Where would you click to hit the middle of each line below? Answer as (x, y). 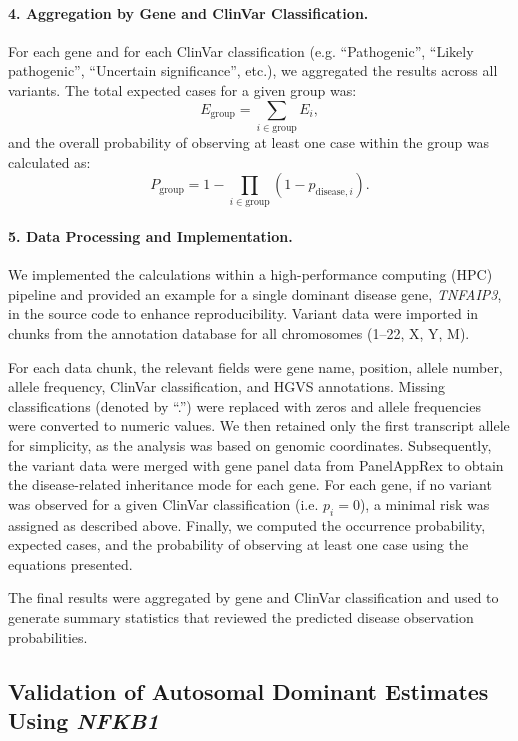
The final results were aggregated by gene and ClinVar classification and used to (253, 597)
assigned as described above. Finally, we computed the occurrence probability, (247, 524)
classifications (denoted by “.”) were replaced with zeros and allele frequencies (244, 405)
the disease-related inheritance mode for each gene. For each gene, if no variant (250, 484)
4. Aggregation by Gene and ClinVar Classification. (188, 12)
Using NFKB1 (83, 719)
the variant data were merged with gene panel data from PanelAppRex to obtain (256, 464)
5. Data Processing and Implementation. (150, 236)
